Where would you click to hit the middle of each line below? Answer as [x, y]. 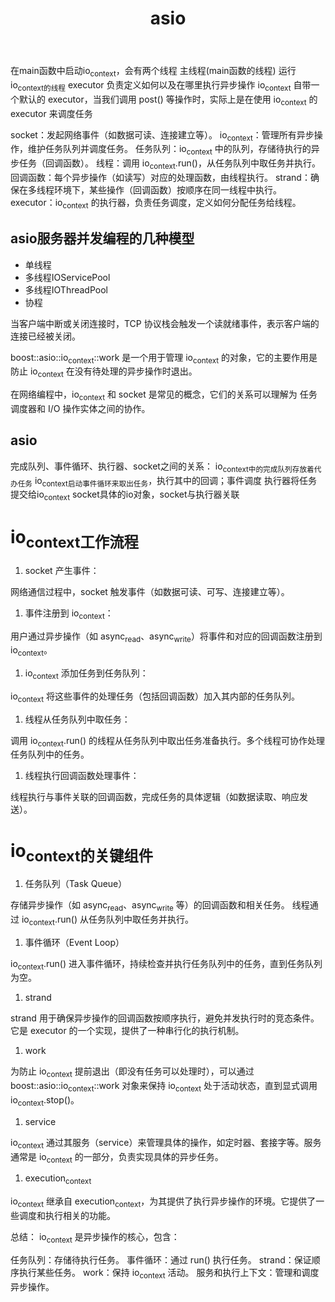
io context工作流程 [74, 539]
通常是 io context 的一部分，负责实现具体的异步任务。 [117, 1157]
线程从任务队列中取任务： [77, 719]
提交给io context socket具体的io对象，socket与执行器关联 [125, 495]
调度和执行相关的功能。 [67, 1215]
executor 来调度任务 [51, 113]
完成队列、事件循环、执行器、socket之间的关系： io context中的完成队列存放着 [162, 467]
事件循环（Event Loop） [74, 942]
